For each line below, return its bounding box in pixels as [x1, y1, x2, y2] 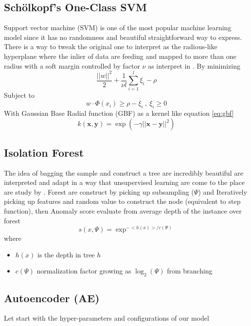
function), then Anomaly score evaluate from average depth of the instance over [4, 206, 242, 216]
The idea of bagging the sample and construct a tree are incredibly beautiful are [4, 167, 243, 178]
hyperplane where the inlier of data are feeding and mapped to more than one [4, 51, 236, 61]
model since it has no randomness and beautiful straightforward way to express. [4, 32, 242, 42]
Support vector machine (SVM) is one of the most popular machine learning [4, 22, 232, 33]
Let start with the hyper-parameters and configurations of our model [4, 313, 209, 323]
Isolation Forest [4, 145, 84, 160]
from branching [167, 266, 213, 276]
